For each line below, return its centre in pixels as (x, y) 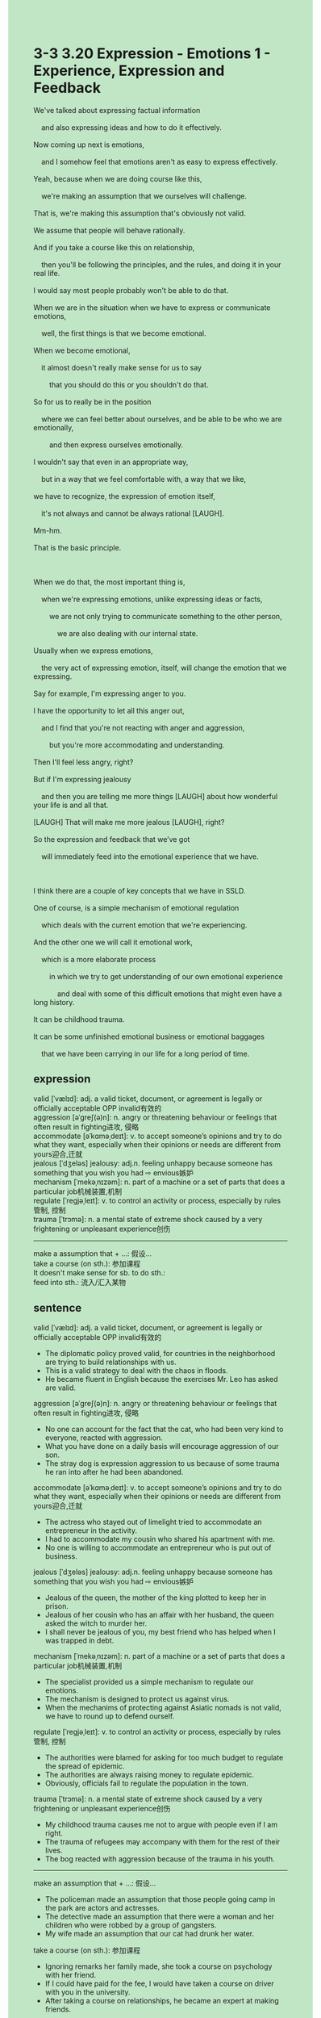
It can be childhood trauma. (79, 1019)
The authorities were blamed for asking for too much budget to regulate (164, 1757)
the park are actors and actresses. (102, 1907)
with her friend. (71, 1974)
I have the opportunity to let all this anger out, (109, 710)
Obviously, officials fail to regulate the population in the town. (147, 1783)
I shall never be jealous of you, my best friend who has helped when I (160, 1631)
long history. (54, 1002)
